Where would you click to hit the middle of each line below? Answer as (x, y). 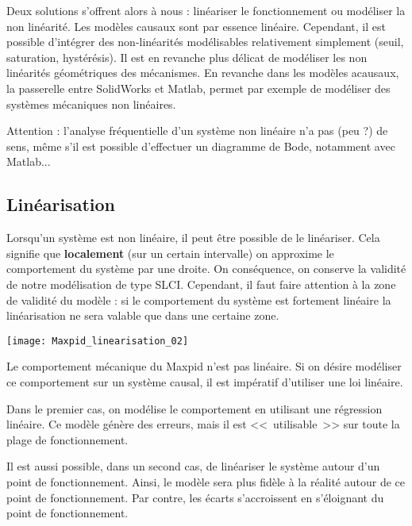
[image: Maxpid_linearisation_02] (98, 341)
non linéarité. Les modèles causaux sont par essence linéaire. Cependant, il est (196, 26)
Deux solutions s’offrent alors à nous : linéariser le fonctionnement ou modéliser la (206, 10)
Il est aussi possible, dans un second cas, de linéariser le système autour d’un (193, 466)
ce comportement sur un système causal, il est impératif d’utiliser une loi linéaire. (205, 381)
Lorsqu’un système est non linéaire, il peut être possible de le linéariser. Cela (193, 238)
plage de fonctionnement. (67, 439)
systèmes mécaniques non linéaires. (91, 104)
